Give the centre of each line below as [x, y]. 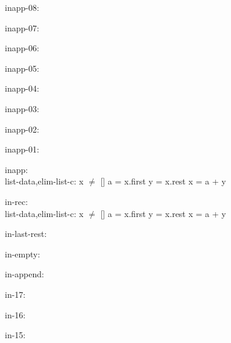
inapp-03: [22, 108]
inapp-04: [22, 88]
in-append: [24, 274]
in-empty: [23, 253]
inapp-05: [22, 68]
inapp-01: [22, 149]
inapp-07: [22, 27]
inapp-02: [22, 129]
